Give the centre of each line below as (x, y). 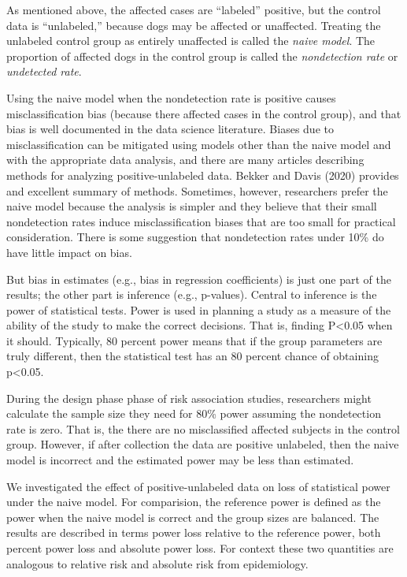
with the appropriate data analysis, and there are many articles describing (185, 160)
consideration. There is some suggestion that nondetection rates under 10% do (195, 237)
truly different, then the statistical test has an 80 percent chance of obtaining (192, 356)
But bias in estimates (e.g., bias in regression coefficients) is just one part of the (199, 279)
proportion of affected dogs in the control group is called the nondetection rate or (202, 56)
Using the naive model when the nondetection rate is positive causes (171, 97)
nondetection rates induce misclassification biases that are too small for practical (201, 221)
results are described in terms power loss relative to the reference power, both (194, 532)
